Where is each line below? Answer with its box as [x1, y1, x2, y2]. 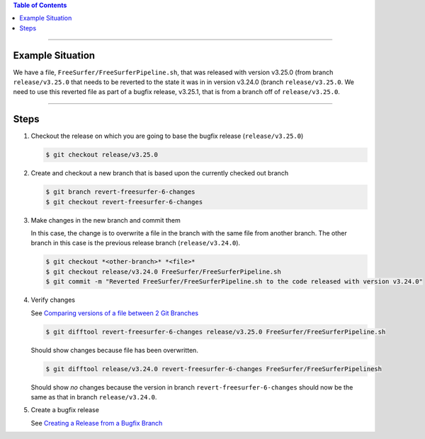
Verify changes [30, 295, 76, 304]
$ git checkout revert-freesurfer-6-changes [45, 198, 203, 206]
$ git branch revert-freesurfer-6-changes [45, 188, 195, 196]
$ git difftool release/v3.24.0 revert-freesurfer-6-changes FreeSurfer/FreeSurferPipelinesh [45, 365, 382, 373]
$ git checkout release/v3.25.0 [45, 151, 159, 159]
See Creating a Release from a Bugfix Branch [30, 418, 163, 427]
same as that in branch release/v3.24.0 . [30, 392, 157, 401]
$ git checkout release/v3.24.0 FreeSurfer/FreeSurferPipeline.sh [45, 267, 281, 276]
